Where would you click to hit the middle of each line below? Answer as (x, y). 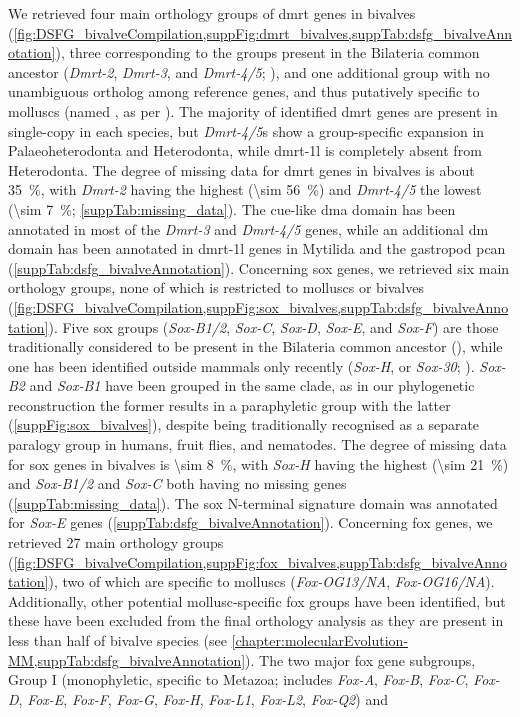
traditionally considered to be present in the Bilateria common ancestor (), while (255, 346)
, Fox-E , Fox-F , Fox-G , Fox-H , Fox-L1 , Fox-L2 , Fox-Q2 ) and (203, 698)
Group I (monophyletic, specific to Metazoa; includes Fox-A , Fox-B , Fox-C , (238, 679)
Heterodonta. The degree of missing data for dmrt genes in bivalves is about (241, 169)
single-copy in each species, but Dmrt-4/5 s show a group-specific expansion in (246, 130)
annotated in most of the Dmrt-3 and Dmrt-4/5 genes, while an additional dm (248, 228)
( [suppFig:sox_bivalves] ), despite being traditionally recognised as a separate (244, 424)
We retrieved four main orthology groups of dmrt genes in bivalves (212, 13)
